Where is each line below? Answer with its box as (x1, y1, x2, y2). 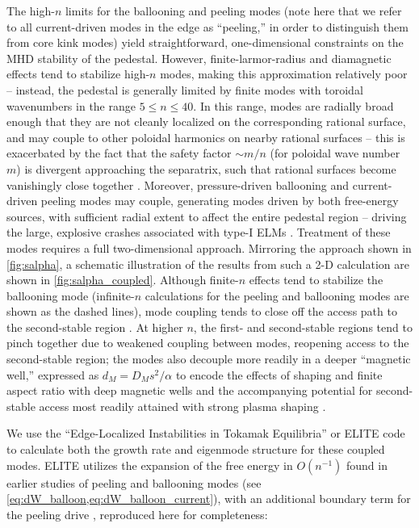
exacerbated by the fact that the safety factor (6, 145, 232, 161)
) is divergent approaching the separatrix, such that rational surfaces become (16, 160, 396, 177)
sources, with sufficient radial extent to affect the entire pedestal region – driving (6, 207, 407, 224)
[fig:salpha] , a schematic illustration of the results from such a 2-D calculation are (6, 255, 409, 272)
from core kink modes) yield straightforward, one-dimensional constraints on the (6, 34, 404, 51)
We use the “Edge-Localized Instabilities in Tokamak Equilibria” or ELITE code (6, 425, 405, 442)
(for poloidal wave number (270, 145, 400, 161)
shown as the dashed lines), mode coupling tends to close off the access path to (6, 303, 397, 320)
